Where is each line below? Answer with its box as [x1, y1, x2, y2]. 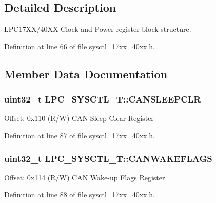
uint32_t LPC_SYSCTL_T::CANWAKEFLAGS [4, 152, 212, 165]
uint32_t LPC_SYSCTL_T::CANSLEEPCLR [4, 93, 201, 106]
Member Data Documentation [4, 66, 168, 82]
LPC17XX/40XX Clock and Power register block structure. [4, 24, 191, 34]
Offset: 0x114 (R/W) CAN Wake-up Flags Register [4, 172, 165, 182]
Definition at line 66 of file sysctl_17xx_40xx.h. [4, 40, 155, 51]
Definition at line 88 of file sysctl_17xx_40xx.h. [4, 189, 155, 200]
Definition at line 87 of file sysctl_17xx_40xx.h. [4, 130, 155, 140]
